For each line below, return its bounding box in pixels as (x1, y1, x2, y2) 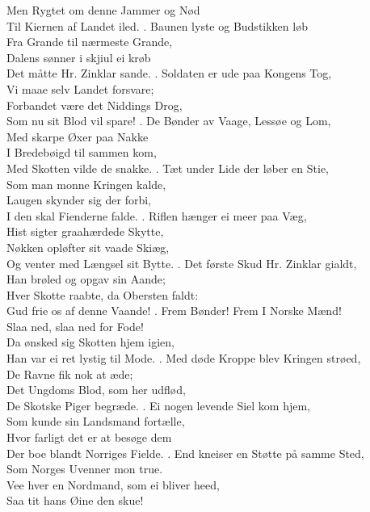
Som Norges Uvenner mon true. (6, 460, 163, 477)
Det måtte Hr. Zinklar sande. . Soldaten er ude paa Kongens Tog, (6, 65, 332, 82)
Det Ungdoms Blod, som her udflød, (6, 381, 186, 398)
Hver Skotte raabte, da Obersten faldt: (6, 286, 199, 303)
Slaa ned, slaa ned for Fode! (6, 317, 144, 334)
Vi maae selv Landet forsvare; (6, 80, 154, 97)
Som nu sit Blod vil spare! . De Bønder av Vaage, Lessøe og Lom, (6, 112, 331, 129)
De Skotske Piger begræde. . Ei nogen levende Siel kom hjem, (6, 397, 310, 413)
